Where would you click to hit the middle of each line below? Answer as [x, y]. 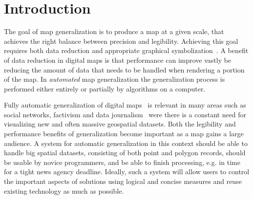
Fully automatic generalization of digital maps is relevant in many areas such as [125, 105]
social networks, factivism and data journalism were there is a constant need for [125, 114]
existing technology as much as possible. [64, 190]
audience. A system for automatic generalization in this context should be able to [126, 143]
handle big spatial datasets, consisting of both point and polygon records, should [125, 153]
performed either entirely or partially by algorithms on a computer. [105, 88]
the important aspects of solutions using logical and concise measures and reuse [123, 181]
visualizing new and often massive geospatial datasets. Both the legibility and [120, 124]
